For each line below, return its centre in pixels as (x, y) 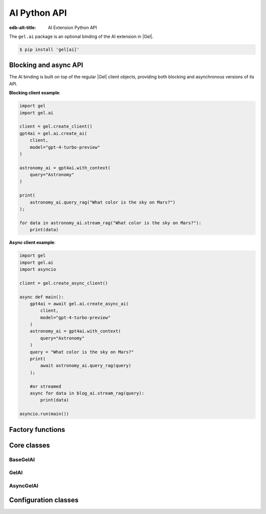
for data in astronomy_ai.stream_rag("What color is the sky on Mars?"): (110, 223)
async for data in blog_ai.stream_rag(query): (87, 393)
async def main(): (42, 297)
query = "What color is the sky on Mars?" (82, 352)
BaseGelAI (22, 459)
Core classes (30, 445)
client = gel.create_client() (56, 126)
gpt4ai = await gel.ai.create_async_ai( (79, 303)
